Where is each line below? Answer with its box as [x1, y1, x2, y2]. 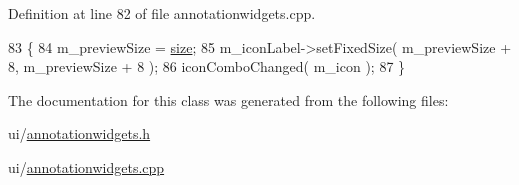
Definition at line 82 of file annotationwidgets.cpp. [8, 3, 316, 23]
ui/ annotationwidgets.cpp [8, 156, 165, 177]
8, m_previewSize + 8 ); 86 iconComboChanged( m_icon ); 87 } [8, 56, 406, 77]
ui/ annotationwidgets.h [8, 123, 151, 144]
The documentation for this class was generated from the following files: [8, 89, 449, 110]
